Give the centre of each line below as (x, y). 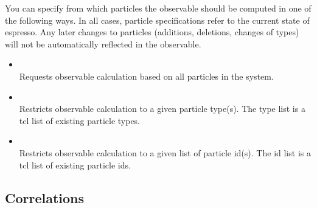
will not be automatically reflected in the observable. (103, 43)
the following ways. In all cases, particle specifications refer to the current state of (157, 20)
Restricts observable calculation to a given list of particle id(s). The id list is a (165, 152)
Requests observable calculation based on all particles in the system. (146, 76)
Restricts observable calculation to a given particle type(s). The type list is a (162, 109)
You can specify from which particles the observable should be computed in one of (158, 8)
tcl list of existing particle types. (80, 120)
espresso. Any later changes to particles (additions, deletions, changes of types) (152, 32)
